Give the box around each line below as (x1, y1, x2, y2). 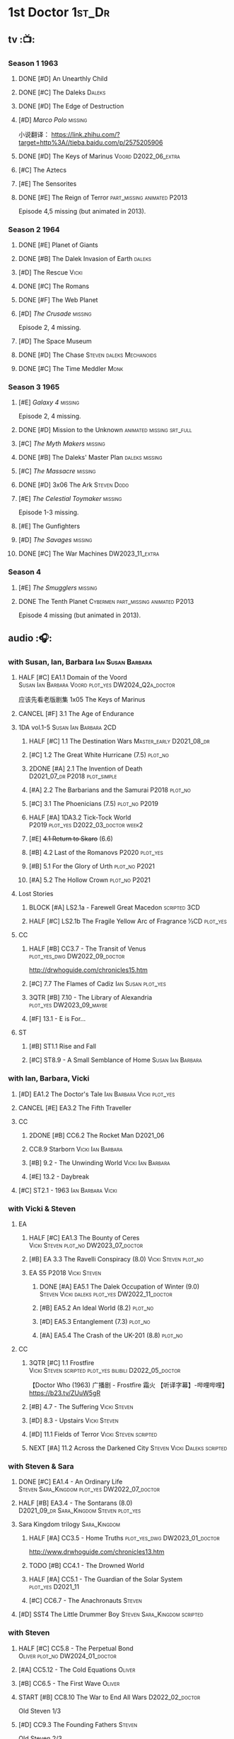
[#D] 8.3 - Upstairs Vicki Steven (28, 1416, 119, 1425)
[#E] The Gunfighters (18, 522, 81, 531)
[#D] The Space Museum (18, 337, 93, 346)
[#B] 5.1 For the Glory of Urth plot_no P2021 (28, 862, 155, 871)
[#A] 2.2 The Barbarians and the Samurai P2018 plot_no (28, 785, 192, 795)
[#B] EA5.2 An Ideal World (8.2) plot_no (39, 1303, 154, 1313)
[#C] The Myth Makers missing (18, 439, 105, 448)
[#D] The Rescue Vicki (18, 268, 83, 277)
